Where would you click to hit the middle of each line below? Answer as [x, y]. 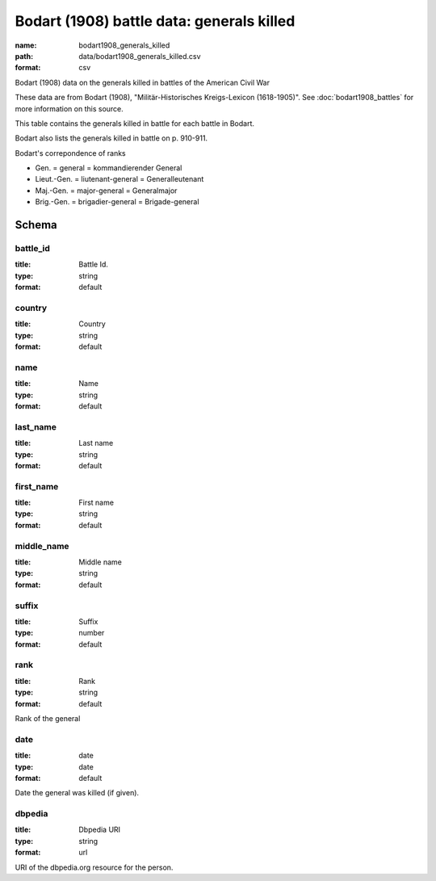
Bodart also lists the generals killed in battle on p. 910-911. [111, 138]
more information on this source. [69, 108]
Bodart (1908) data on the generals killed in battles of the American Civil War [143, 82]
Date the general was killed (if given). [77, 793]
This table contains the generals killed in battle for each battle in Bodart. [134, 123]
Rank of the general [48, 719]
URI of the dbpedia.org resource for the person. [94, 867]
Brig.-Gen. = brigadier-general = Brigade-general [117, 202]
